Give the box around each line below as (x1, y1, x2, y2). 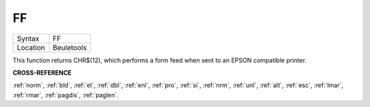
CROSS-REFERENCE (12, 69, 72, 77)
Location (16, 43, 45, 52)
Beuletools (52, 43, 87, 52)
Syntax (16, 34, 40, 43)
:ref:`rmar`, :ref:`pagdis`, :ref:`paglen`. (12, 91, 119, 99)
